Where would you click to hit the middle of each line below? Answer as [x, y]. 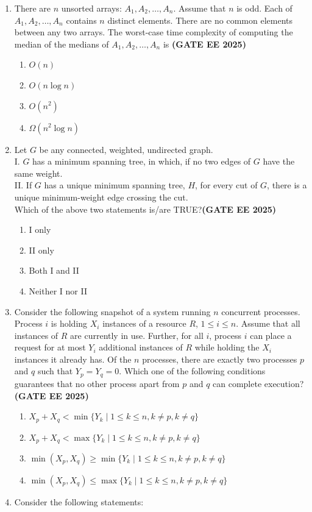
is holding [69, 323]
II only [41, 250]
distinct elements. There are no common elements [200, 20]
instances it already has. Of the [73, 359]
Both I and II [54, 270]
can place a [271, 335]
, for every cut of [226, 185]
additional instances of [141, 347]
